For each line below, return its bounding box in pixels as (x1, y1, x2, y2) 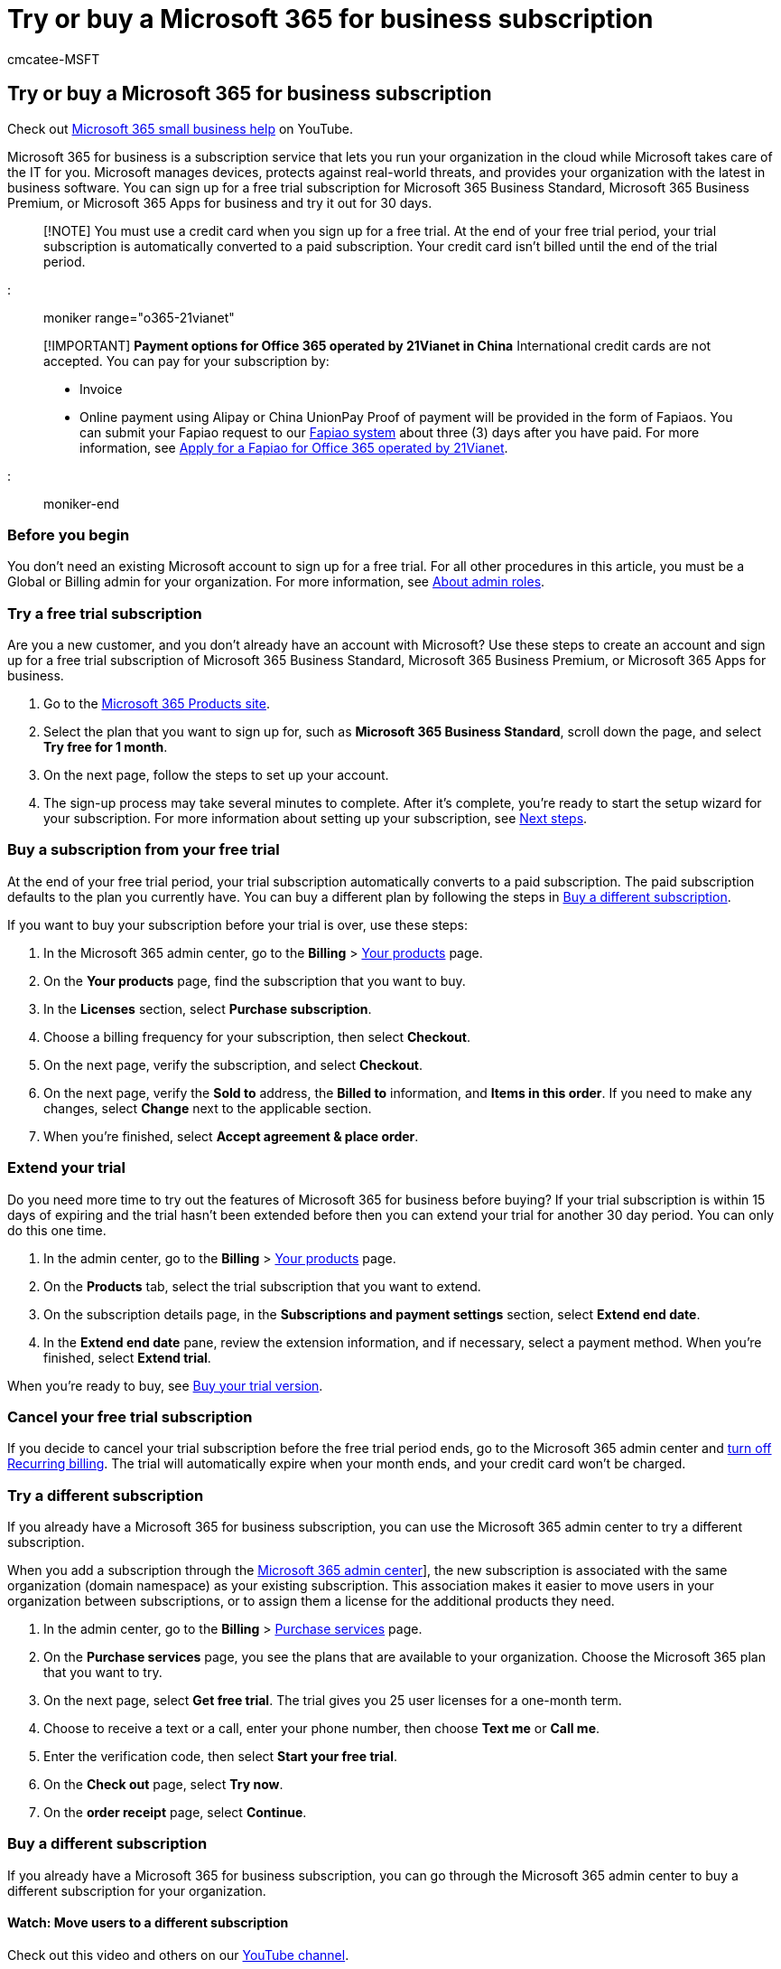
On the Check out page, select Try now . (43, 1777, 284, 1793)
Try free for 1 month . (43, 739, 168, 755)
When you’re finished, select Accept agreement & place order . (43, 1128, 419, 1144)
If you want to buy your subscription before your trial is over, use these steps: (7, 916, 468, 933)
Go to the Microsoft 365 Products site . (43, 696, 270, 712)
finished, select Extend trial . (43, 1349, 211, 1365)
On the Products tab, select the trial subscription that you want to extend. (43, 1278, 481, 1294)
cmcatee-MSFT (7, 51, 100, 67)
